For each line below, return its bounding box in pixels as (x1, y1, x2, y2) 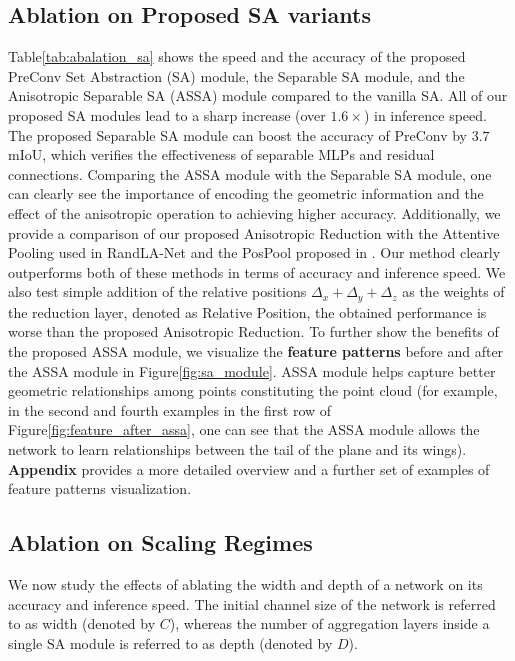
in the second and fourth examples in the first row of (8, 399, 332, 420)
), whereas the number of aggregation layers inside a (169, 613, 490, 634)
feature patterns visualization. (8, 478, 192, 499)
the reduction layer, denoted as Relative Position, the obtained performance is (8, 301, 487, 322)
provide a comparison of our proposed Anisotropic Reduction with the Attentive (8, 222, 500, 243)
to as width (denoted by (8, 613, 156, 634)
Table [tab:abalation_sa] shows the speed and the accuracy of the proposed (8, 46, 466, 67)
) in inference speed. (363, 104, 487, 125)
